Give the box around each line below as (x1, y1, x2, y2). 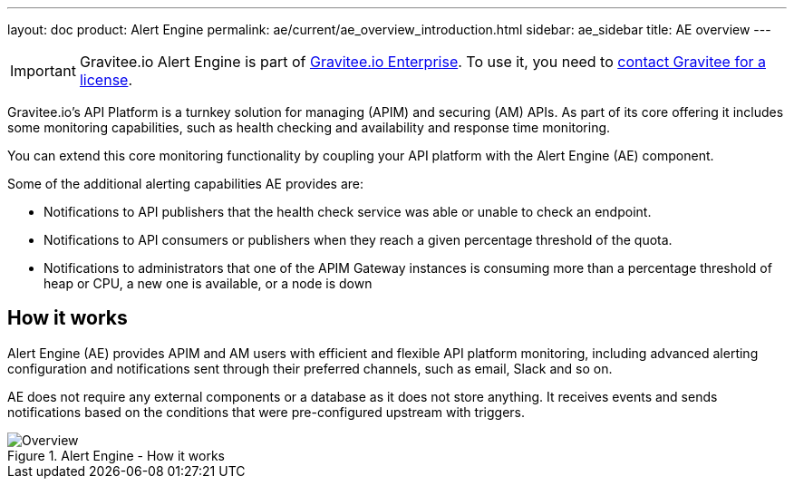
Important (10, 62, 76, 80)
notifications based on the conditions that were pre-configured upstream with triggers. (7, 403, 525, 420)
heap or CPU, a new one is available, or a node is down (44, 276, 373, 291)
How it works (7, 306, 128, 330)
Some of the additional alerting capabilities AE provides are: (7, 176, 364, 191)
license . (79, 71, 133, 89)
